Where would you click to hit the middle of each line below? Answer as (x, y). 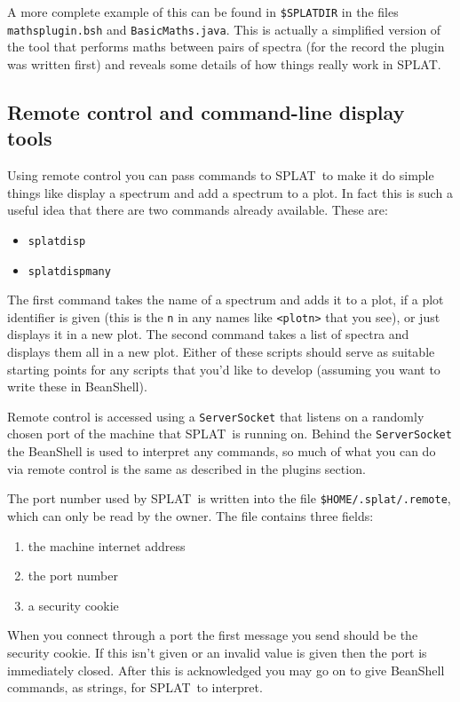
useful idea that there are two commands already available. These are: (198, 210)
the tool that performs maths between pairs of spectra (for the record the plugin (226, 47)
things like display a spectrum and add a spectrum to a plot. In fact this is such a (230, 192)
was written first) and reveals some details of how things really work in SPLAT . (224, 63)
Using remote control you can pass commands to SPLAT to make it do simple (221, 175)
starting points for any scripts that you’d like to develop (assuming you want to (224, 369)
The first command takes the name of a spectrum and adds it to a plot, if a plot (226, 300)
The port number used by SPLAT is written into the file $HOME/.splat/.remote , (229, 498)
